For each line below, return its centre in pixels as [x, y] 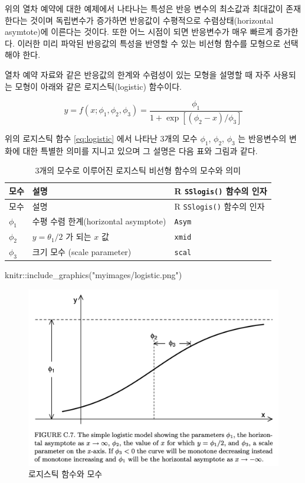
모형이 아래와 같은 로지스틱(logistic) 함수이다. [98, 86]
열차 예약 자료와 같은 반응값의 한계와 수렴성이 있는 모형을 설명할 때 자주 [138, 74]
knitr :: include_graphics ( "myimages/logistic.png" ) [94, 275]
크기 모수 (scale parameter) [82, 252]
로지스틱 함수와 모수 [65, 474]
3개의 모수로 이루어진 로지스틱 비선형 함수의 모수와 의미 [138, 170]
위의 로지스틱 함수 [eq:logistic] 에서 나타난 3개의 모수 [101, 138]
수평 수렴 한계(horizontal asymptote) [99, 221]
